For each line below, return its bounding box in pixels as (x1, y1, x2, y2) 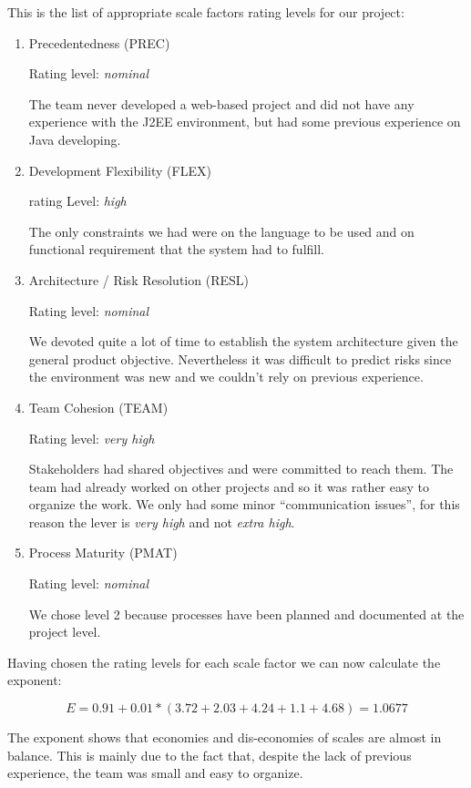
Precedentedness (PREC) (28, 33, 170, 52)
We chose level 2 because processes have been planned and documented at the (28, 604, 465, 623)
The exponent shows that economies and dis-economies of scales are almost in (7, 728, 442, 747)
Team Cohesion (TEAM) (28, 397, 169, 416)
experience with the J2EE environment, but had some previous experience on (28, 112, 461, 131)
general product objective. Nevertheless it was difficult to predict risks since (28, 349, 452, 368)
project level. (28, 622, 101, 641)
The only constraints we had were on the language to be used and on (28, 221, 415, 240)
